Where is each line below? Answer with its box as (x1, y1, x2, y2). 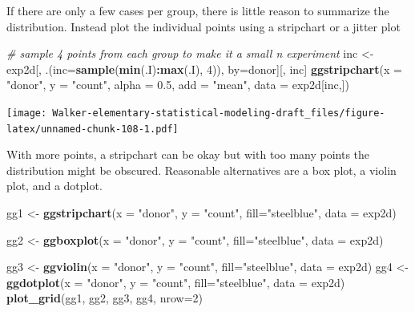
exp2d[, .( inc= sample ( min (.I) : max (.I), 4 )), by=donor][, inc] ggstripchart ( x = (6, 60, 402, 77)
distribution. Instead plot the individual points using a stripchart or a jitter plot (6, 18, 401, 34)
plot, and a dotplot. (6, 177, 103, 194)
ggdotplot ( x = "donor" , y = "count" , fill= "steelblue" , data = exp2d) (6, 274, 345, 290)
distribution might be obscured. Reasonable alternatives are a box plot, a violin (6, 161, 397, 178)
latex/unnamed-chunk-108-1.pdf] (6, 123, 179, 135)
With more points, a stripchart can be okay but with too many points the (6, 146, 370, 163)
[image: (6, 107, 47, 119)
